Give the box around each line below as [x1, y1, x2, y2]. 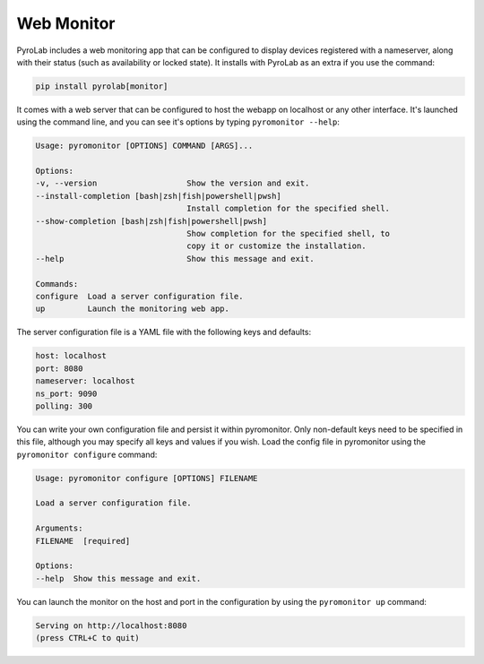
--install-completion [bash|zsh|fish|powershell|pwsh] [35, 191, 281, 201]
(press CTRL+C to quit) [35, 633, 141, 643]
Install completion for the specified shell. [186, 203, 390, 214]
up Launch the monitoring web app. [35, 304, 230, 314]
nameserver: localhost [35, 376, 135, 386]
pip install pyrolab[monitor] [35, 81, 169, 91]
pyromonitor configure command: [16, 449, 158, 460]
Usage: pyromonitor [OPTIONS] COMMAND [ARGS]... [35, 141, 254, 151]
